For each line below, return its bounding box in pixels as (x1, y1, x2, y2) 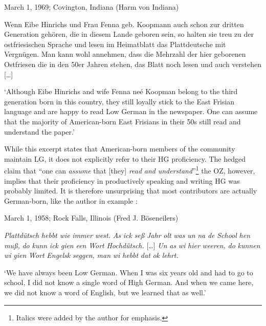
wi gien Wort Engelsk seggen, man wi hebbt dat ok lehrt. (4, 250, 179, 260)
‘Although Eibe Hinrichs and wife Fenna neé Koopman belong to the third (4, 86, 238, 97)
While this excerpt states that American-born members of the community (4, 143, 235, 154)
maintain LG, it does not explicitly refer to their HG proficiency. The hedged (4, 153, 246, 164)
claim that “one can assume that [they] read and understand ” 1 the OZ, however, (4, 164, 255, 176)
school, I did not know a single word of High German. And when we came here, (4, 277, 254, 288)
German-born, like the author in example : (4, 195, 138, 206)
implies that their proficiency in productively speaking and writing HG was (4, 175, 240, 186)
